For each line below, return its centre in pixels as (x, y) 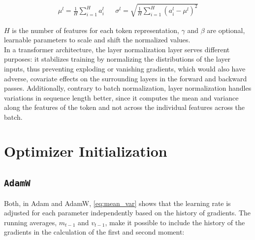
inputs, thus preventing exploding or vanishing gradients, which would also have (125, 68)
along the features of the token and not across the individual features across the (125, 107)
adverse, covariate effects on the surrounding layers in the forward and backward (126, 78)
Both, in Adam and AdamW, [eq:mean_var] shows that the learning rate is (117, 203)
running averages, (31, 222)
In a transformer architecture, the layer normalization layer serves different (117, 49)
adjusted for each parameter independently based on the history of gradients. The (127, 213)
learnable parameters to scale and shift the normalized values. (97, 40)
